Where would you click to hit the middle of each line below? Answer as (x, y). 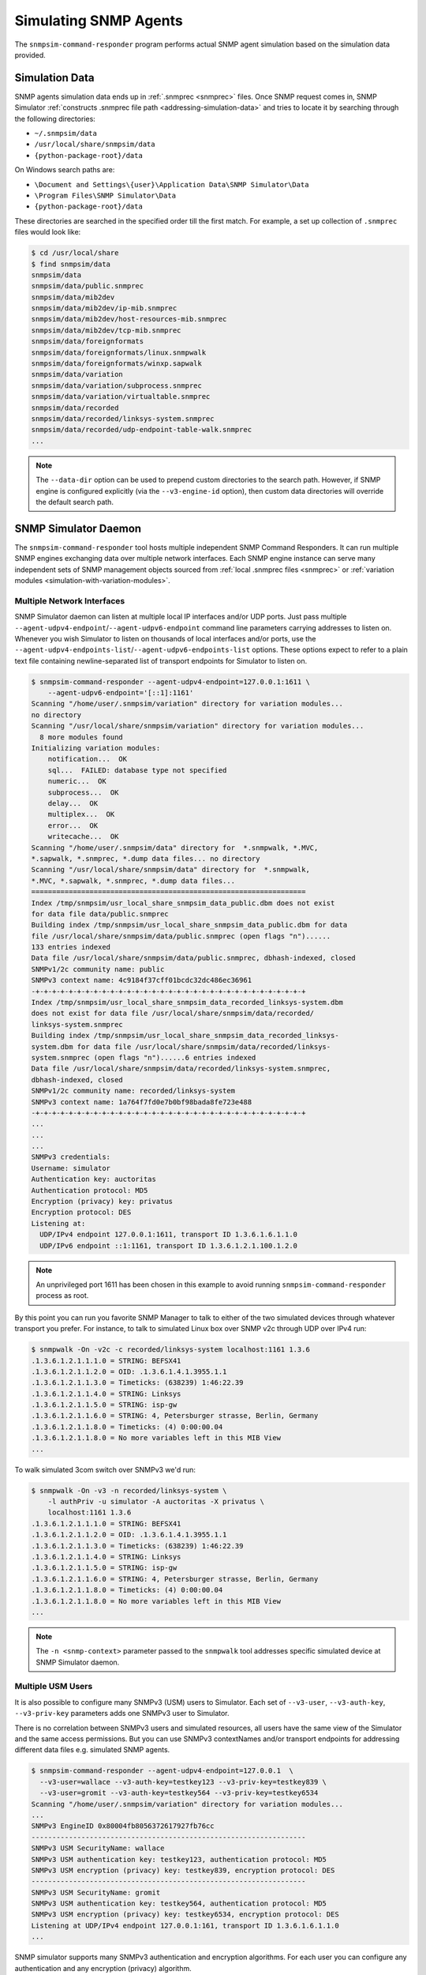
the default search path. (75, 502)
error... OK (73, 825)
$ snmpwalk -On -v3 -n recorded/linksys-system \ (129, 1490)
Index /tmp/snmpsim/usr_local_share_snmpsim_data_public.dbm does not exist (183, 903)
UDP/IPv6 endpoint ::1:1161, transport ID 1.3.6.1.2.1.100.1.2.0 (169, 1245)
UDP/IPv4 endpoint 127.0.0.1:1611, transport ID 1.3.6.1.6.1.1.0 (169, 1235)
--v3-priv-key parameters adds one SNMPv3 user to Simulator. (122, 1714)
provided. (30, 55)
